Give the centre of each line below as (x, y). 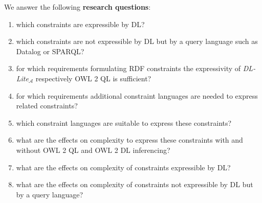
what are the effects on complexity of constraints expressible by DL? (123, 167)
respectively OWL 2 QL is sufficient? (93, 78)
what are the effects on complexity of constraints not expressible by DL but (135, 184)
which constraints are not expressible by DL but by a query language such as (137, 41)
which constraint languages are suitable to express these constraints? (124, 122)
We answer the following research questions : (78, 7)
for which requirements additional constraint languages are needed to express (137, 95)
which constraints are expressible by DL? (80, 24)
